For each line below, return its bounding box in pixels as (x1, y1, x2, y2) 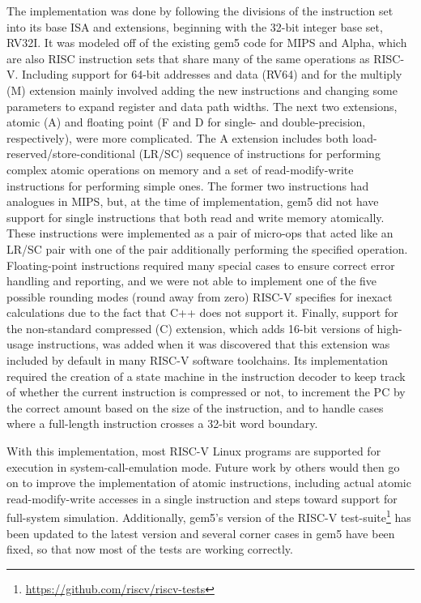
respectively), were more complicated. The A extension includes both (6, 129, 349, 146)
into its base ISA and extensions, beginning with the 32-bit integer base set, (6, 18, 383, 35)
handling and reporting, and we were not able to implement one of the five (6, 272, 377, 289)
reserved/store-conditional (6, 145, 135, 162)
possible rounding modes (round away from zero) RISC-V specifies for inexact (6, 288, 393, 305)
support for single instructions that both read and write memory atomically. (6, 208, 385, 225)
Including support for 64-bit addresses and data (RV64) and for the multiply (22, 66, 402, 83)
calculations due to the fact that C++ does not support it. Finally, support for (6, 304, 398, 321)
